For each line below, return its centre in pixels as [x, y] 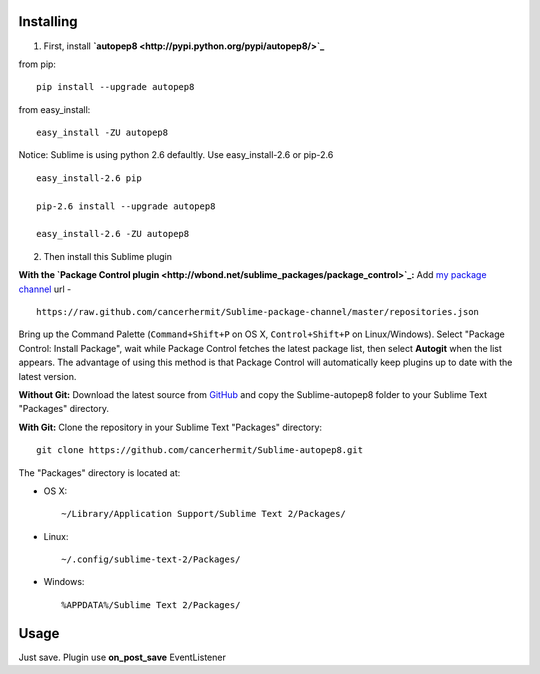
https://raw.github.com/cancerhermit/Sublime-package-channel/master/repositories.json [258, 311]
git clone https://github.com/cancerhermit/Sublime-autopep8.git [200, 450]
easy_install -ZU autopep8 [102, 133]
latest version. [47, 376]
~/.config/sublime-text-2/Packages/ [151, 559]
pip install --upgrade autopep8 [115, 87]
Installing [48, 21]
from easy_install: [54, 109]
